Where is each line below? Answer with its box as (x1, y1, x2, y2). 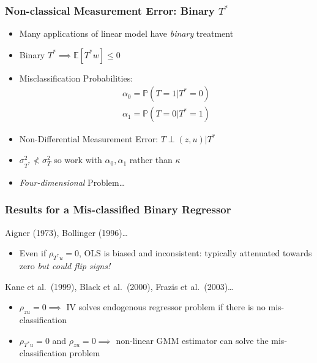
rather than (129, 153, 173, 166)
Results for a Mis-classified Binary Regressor (5, 202, 231, 217)
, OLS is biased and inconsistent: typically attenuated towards (78, 246, 312, 259)
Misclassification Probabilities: (19, 71, 133, 84)
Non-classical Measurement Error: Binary (5, 2, 215, 18)
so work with (54, 153, 102, 166)
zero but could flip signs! (19, 259, 111, 272)
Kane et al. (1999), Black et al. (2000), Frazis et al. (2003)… (5, 280, 234, 292)
